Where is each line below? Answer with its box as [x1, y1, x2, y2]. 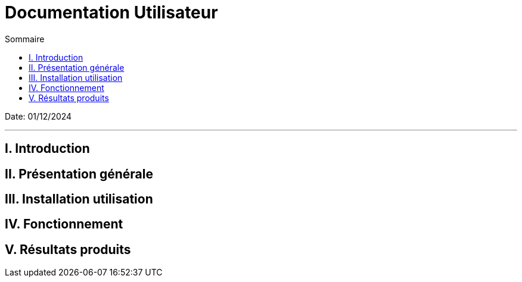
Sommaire [5, 33, 45, 44]
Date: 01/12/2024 [5, 111, 72, 121]
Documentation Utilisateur [5, 2, 218, 23]
